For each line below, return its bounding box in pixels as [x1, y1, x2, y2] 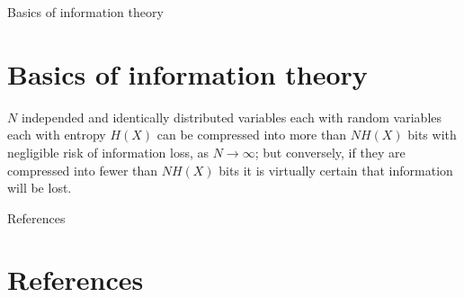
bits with [407, 125, 457, 144]
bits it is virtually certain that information [219, 160, 453, 179]
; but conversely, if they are [254, 142, 406, 161]
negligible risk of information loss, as [7, 142, 210, 161]
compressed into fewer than [7, 160, 158, 179]
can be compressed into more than [156, 125, 346, 144]
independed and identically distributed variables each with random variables [21, 107, 442, 126]
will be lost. [7, 178, 72, 197]
